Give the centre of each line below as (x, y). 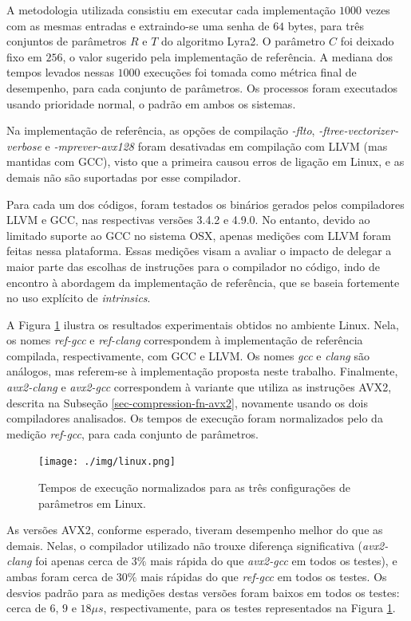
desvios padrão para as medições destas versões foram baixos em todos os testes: (203, 592)
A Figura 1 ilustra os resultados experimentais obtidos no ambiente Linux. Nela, (203, 324)
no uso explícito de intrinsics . (79, 298)
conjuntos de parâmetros (67, 41)
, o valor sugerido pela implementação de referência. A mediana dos (228, 56)
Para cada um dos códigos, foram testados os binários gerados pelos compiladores (205, 204)
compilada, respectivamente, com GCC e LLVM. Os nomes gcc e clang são (188, 355)
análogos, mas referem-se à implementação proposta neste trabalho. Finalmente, (202, 371)
